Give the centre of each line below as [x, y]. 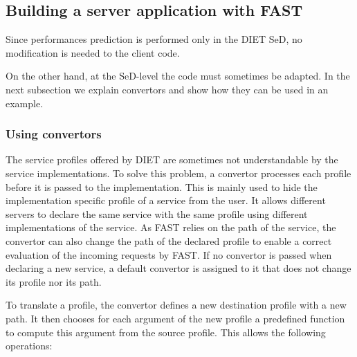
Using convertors [54, 134]
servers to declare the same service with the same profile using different [157, 213]
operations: [29, 346]
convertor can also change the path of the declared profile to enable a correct [169, 240]
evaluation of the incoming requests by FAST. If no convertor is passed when [169, 254]
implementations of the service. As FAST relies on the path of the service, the [171, 227]
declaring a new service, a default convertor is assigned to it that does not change [178, 268]
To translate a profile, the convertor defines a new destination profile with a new [176, 305]
